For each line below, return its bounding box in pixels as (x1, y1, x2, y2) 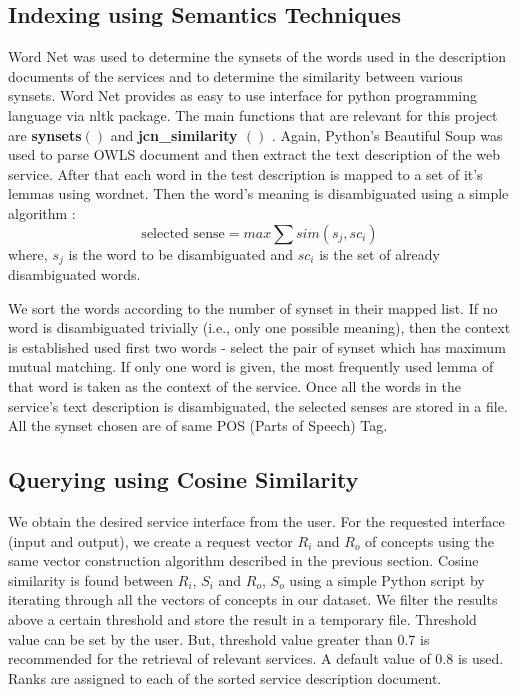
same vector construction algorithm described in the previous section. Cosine (8, 550, 479, 571)
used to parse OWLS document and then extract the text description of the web (8, 144, 501, 165)
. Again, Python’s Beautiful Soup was (271, 124, 503, 145)
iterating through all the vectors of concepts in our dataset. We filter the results (8, 589, 498, 610)
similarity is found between (8, 569, 174, 590)
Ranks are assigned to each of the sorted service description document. (8, 667, 442, 688)
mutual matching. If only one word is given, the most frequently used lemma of (8, 356, 494, 377)
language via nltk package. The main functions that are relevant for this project (8, 104, 498, 125)
